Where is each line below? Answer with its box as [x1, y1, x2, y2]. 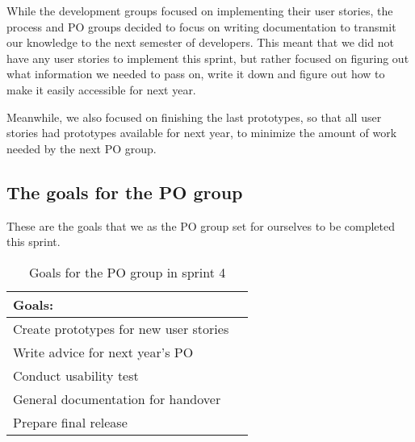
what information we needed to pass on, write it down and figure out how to [6, 65, 385, 82]
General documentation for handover [13, 389, 221, 408]
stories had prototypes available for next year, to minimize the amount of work [6, 124, 397, 141]
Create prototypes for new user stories [13, 319, 229, 338]
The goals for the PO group [6, 179, 243, 204]
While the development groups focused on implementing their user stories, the [6, 2, 393, 19]
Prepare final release [13, 412, 128, 432]
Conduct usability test [13, 365, 139, 385]
